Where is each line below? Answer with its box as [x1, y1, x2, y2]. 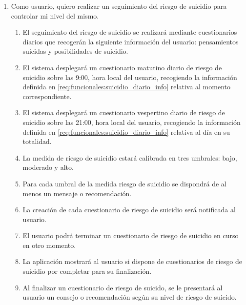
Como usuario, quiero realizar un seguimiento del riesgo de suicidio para [11, 1, 227, 11]
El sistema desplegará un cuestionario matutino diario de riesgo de [22, 62, 222, 72]
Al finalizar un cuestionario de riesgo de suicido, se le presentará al [22, 282, 223, 292]
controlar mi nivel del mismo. [11, 10, 99, 20]
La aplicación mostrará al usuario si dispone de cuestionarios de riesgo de [22, 256, 242, 266]
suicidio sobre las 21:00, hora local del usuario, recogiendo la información [22, 117, 241, 127]
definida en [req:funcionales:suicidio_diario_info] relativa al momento [22, 81, 231, 92]
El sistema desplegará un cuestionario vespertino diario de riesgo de [22, 107, 225, 118]
